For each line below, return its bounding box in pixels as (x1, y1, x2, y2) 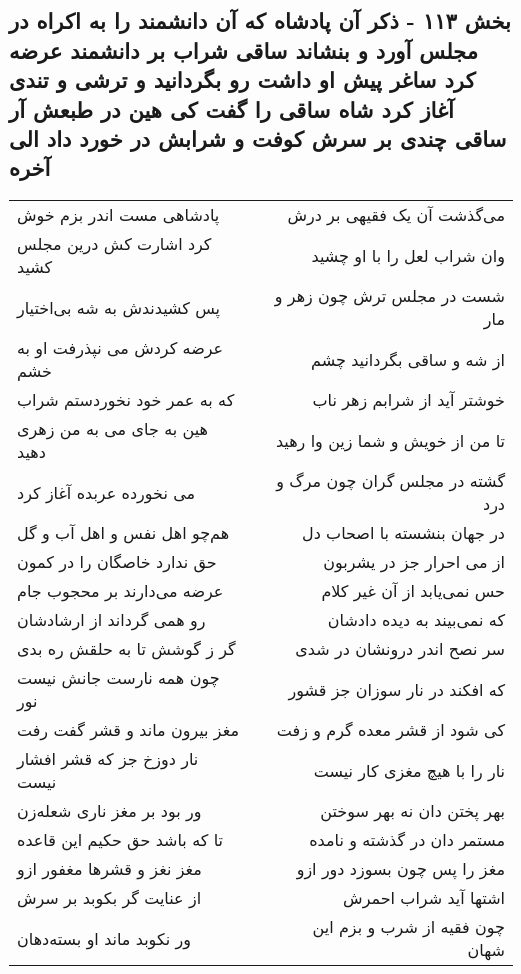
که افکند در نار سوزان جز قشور (288, 677, 505, 701)
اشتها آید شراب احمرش (343, 886, 505, 910)
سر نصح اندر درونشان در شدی (295, 637, 505, 661)
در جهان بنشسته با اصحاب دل (302, 521, 505, 545)
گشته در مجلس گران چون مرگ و (276, 469, 505, 493)
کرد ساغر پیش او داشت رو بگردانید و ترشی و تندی (9, 64, 476, 95)
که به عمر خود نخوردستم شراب (17, 388, 235, 412)
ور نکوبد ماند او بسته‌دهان (17, 926, 191, 950)
